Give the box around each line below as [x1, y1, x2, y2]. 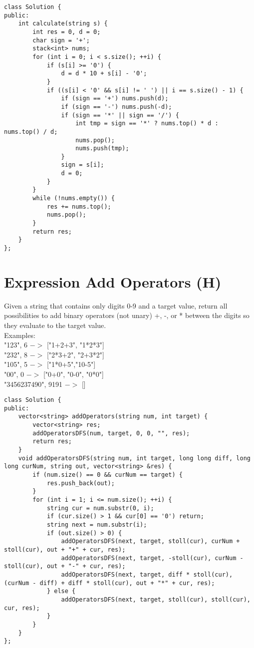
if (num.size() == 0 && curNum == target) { [32, 471, 183, 479]
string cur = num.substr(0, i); [46, 504, 154, 512]
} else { [46, 588, 76, 595]
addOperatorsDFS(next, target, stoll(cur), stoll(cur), [61, 596, 251, 603]
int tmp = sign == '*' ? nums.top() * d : [75, 120, 219, 127]
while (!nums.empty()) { [32, 195, 115, 202]
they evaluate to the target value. [4, 320, 106, 330]
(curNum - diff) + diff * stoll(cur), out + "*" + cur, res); [4, 579, 215, 587]
